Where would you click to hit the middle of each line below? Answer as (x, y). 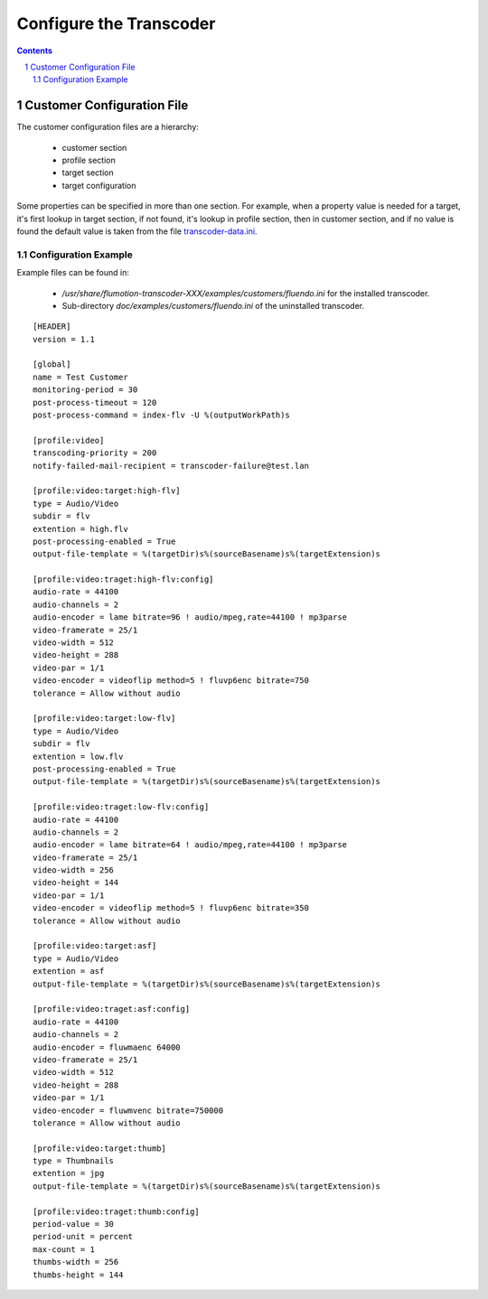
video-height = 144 (76, 883)
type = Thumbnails (74, 1161)
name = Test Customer (80, 377)
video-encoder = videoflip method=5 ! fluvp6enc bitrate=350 (171, 908)
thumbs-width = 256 (76, 1262)
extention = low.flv (78, 756)
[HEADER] (52, 327)
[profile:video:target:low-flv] (104, 719)
